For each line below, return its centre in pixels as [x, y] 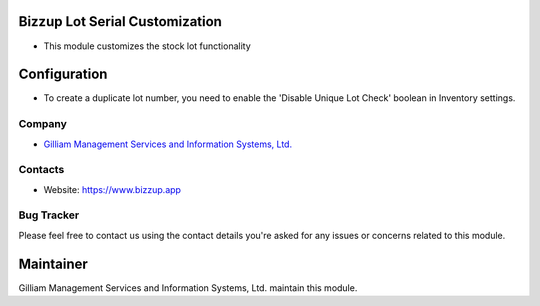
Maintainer [53, 263]
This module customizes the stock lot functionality [147, 46]
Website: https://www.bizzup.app [112, 189]
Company [42, 124]
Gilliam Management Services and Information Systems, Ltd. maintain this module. [188, 287]
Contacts [41, 170]
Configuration [63, 74]
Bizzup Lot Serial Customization [120, 21]
